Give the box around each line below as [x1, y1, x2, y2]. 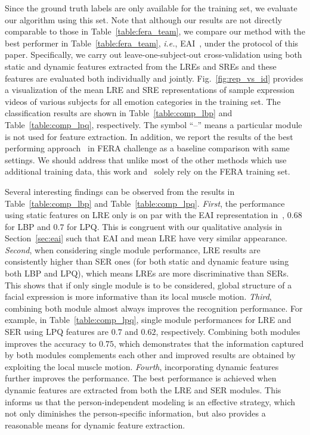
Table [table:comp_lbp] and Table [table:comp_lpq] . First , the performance [5, 197, 285, 209]
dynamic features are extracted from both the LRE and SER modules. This [5, 384, 281, 396]
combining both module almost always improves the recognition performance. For [5, 302, 303, 314]
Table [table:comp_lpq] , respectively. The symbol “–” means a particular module [5, 118, 302, 130]
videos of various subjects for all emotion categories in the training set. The [5, 95, 281, 107]
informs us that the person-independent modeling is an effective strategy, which [5, 395, 296, 408]
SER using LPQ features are [5, 325, 109, 338]
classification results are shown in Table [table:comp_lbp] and [5, 107, 232, 119]
